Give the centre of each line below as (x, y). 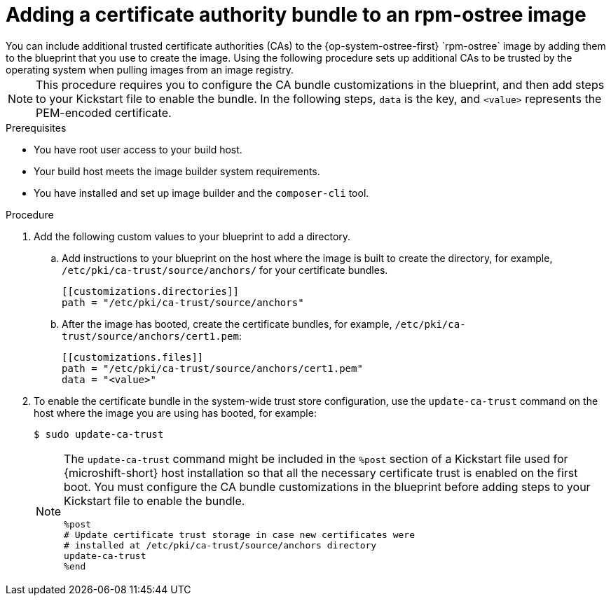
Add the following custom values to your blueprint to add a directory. (192, 236)
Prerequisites (36, 127)
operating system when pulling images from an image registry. (150, 69)
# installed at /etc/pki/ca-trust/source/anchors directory (220, 545)
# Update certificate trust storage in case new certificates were (239, 534)
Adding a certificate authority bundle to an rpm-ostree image (296, 15)
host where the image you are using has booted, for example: (175, 413)
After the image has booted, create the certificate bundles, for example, (227, 324)
